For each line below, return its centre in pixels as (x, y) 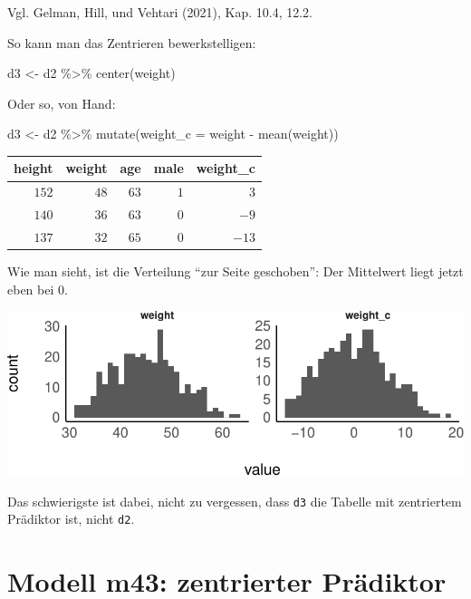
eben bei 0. (38, 289)
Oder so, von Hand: (62, 103)
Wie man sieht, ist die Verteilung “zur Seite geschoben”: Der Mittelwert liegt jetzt (235, 271)
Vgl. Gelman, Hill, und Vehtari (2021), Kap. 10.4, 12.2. (160, 12)
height (34, 168)
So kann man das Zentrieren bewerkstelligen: (132, 42)
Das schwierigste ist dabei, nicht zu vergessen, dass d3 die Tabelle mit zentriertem (235, 501)
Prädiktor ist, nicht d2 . (71, 519)
